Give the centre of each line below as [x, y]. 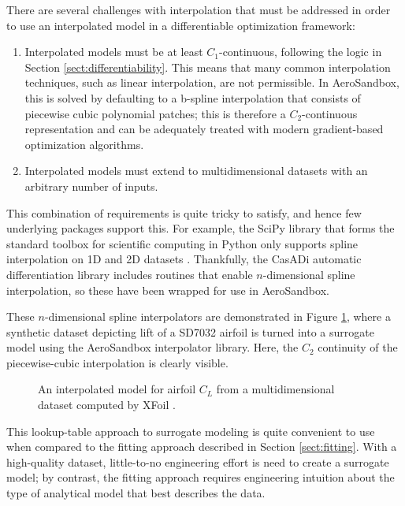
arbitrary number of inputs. [91, 186]
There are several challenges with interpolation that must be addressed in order [199, 9]
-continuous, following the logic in [300, 52]
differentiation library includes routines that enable [130, 274]
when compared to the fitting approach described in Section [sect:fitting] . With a [202, 446]
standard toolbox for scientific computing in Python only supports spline [182, 243]
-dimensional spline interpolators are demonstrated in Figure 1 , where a [217, 316]
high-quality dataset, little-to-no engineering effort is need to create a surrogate [198, 461]
